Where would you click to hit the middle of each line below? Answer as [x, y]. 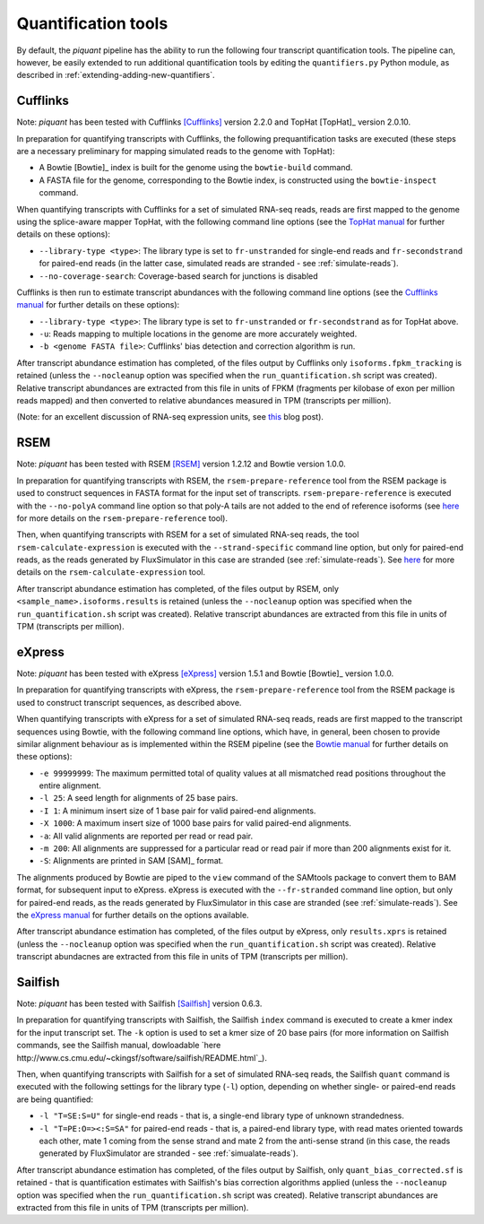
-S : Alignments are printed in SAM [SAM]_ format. [131, 861]
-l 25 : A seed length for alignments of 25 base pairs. [138, 798]
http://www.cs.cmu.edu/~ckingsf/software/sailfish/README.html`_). [142, 1057]
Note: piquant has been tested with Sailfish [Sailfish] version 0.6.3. [139, 1003]
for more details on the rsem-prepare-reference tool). [122, 518]
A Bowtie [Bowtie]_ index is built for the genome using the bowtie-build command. [196, 168]
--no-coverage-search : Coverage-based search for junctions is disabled [178, 276]
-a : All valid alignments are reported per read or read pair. [146, 836]
